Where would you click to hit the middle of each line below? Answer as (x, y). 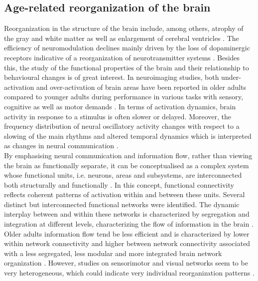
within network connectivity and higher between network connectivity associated (127, 243)
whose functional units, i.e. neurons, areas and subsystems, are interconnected (123, 175)
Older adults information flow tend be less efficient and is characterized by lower (127, 233)
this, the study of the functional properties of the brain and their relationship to (127, 67)
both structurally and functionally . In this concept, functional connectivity (119, 184)
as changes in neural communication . (61, 145)
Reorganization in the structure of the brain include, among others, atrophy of (124, 28)
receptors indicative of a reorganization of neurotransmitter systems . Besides (122, 57)
